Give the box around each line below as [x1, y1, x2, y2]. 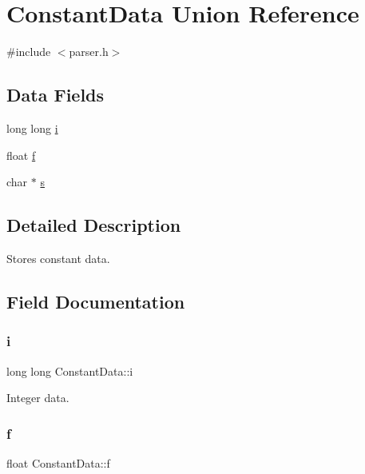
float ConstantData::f [6, 454, 110, 471]
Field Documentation [6, 289, 185, 313]
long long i [6, 119, 58, 136]
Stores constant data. [6, 249, 110, 266]
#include [6, 43, 51, 60]
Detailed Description [6, 213, 181, 237]
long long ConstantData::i [6, 362, 133, 379]
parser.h [69, 43, 109, 60]
